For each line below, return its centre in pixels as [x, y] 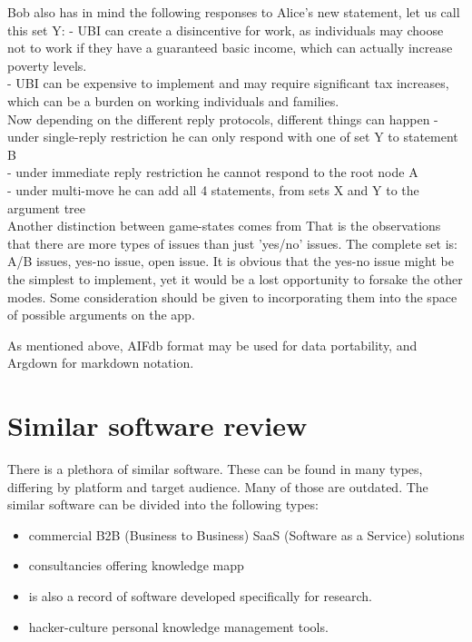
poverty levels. [47, 65]
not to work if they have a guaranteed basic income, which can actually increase [230, 48]
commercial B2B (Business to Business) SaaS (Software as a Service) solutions [246, 534]
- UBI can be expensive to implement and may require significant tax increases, [228, 83]
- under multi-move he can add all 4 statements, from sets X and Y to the [213, 189]
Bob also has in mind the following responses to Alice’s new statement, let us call [234, 12]
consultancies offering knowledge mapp [136, 565]
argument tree [47, 207]
